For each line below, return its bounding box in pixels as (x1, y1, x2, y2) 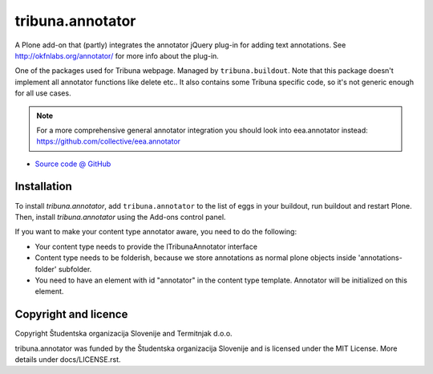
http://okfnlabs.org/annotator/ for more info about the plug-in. (14, 51, 220, 60)
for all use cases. (14, 88, 71, 98)
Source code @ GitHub (34, 159, 111, 169)
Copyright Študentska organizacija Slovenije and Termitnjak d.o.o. (14, 329, 233, 339)
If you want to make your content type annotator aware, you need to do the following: (14, 227, 297, 237)
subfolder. (58, 264, 92, 274)
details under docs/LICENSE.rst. (14, 355, 121, 364)
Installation (14, 180, 72, 193)
